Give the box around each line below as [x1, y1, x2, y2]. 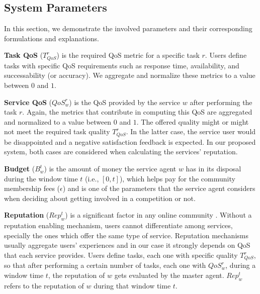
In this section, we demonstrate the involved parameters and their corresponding [4, 23, 252, 34]
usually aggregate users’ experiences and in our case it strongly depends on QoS [4, 240, 250, 250]
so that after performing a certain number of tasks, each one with [4, 260, 206, 270]
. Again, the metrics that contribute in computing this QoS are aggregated [22, 107, 252, 117]
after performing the [190, 96, 252, 107]
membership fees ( [4, 183, 60, 193]
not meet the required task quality [4, 126, 110, 137]
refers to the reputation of [4, 280, 84, 290]
